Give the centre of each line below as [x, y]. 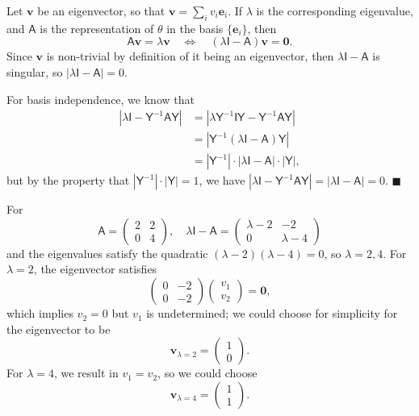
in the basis [195, 28]
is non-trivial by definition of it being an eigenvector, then [190, 56]
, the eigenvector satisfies [95, 269]
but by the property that [68, 180]
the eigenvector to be [59, 329]
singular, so [35, 71]
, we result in [86, 373]
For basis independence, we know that [101, 99]
